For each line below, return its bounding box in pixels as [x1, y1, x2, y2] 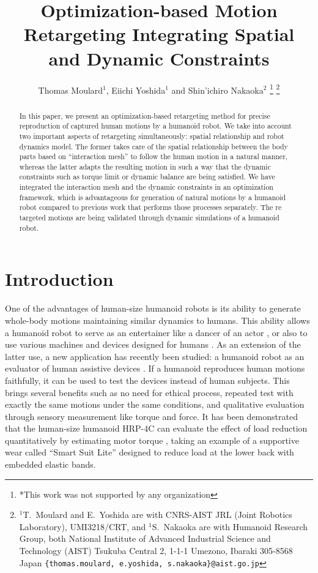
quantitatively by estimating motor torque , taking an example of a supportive [5, 433, 299, 446]
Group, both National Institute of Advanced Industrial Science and [19, 532, 271, 545]
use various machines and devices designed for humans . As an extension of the [5, 338, 301, 351]
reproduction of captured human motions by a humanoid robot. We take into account [19, 121, 292, 131]
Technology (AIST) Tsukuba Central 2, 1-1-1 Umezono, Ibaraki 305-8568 [19, 544, 293, 557]
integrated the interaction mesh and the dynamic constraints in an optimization [19, 182, 273, 192]
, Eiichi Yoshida [106, 83, 166, 96]
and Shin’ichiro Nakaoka [171, 83, 264, 96]
